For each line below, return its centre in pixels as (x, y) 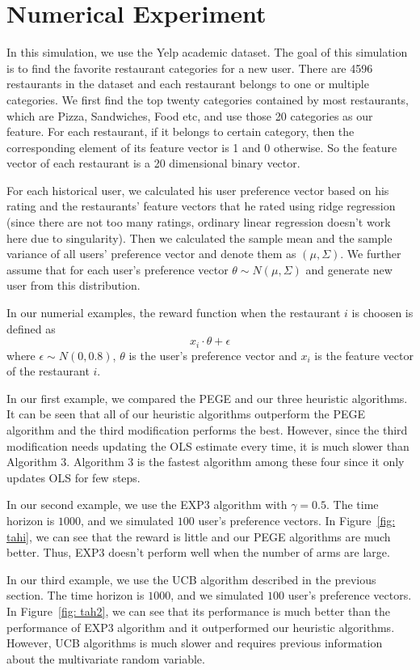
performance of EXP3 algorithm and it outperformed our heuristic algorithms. (201, 627)
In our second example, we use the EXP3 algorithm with (147, 505)
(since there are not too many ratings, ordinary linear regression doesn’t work (199, 222)
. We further (371, 254)
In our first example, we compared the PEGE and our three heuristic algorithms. (207, 398)
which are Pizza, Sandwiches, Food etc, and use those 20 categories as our (190, 115)
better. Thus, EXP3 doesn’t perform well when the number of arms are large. (198, 552)
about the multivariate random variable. (106, 658)
